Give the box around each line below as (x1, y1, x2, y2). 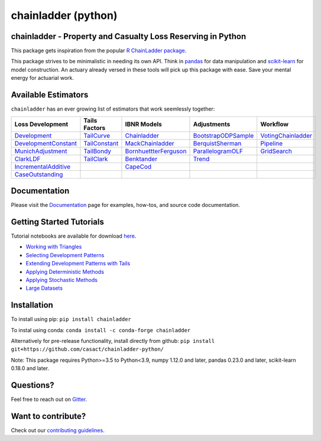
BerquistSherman (193, 139, 242, 147)
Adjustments (193, 120, 231, 128)
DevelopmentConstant (14, 139, 77, 147)
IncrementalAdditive (14, 163, 71, 171)
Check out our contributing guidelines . (11, 426, 105, 434)
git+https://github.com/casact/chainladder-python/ (11, 346, 164, 353)
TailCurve (83, 131, 111, 140)
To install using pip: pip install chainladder (11, 316, 131, 323)
